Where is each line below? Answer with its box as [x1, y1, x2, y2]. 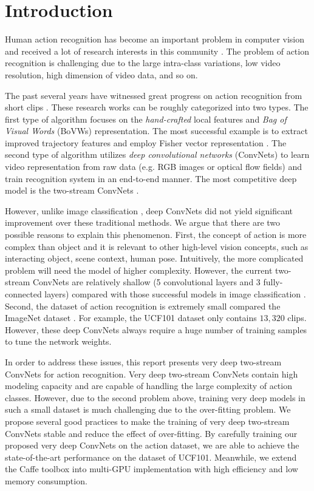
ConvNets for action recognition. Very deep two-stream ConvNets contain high [5, 367, 298, 380]
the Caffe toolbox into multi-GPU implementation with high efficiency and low [5, 462, 298, 475]
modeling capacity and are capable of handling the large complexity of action [5, 379, 292, 392]
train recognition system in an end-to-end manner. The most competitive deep [5, 172, 297, 185]
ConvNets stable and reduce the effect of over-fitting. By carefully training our [5, 427, 298, 439]
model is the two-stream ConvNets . [5, 184, 139, 197]
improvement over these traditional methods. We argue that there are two [5, 216, 281, 229]
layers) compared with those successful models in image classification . [44, 288, 306, 300]
